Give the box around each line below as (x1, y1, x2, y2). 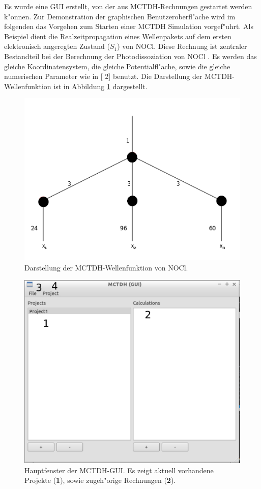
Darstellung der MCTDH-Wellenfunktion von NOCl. (24, 262, 188, 273)
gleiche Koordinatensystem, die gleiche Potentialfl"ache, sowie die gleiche (4, 61, 230, 71)
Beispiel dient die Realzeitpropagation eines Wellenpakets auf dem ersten (4, 31, 231, 41)
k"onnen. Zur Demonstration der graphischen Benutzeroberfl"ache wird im (4, 11, 236, 21)
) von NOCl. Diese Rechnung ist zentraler (117, 41, 247, 51)
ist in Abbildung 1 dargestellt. (53, 80, 148, 91)
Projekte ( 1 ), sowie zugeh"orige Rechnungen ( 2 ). (24, 475, 176, 485)
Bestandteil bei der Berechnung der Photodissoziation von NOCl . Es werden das (4, 50, 257, 61)
